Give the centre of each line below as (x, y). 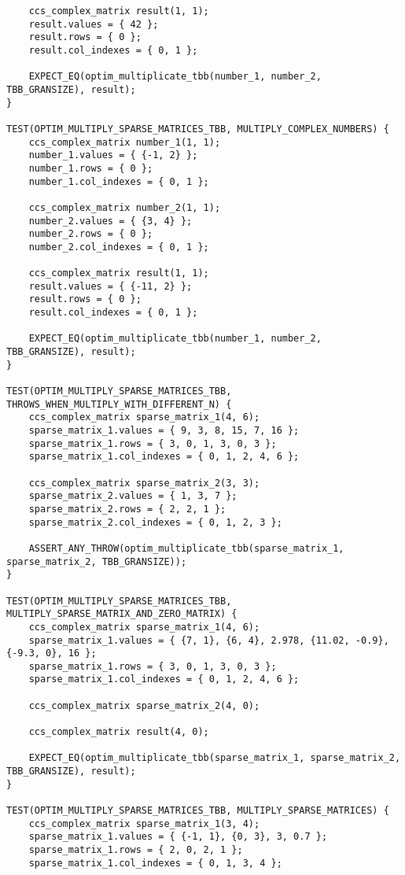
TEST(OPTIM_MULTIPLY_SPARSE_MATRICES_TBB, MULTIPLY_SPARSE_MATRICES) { (198, 811)
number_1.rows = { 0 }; (91, 168)
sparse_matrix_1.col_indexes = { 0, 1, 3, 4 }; (155, 863)
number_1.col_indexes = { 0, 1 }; (119, 181)
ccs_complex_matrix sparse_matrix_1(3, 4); (144, 823)
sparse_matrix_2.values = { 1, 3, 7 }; (133, 496)
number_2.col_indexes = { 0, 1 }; (119, 247)
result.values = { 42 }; (94, 24)
